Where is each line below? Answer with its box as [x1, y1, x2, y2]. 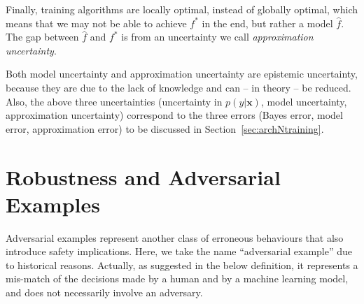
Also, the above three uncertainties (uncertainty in [6, 94, 223, 108]
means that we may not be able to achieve [6, 15, 187, 30]
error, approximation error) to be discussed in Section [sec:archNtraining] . [6, 121, 324, 136]
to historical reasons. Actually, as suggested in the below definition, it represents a [6, 257, 358, 272]
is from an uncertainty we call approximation [121, 29, 314, 44]
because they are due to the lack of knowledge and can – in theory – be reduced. [6, 80, 351, 94]
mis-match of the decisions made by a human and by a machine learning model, [6, 271, 349, 286]
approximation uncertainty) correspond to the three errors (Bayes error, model [6, 108, 343, 122]
